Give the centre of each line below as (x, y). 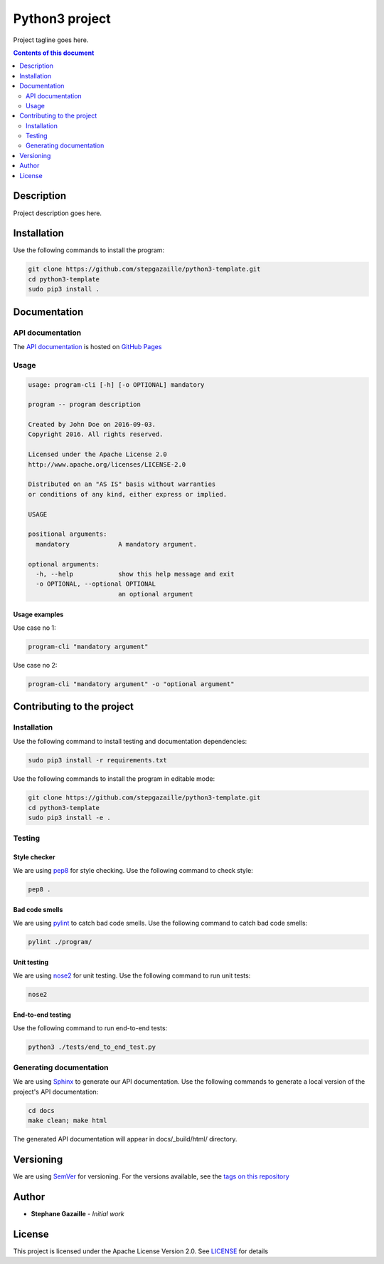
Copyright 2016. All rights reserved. (96, 434)
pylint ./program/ (60, 942)
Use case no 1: (34, 628)
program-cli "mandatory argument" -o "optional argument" (131, 684)
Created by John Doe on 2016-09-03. (92, 425)
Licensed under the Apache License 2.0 (97, 455)
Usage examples (38, 615)
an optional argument (155, 594)
